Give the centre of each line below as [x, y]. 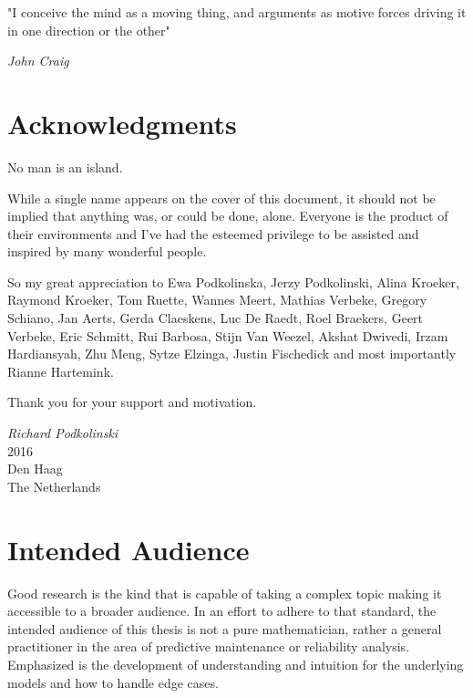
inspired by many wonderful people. [107, 251]
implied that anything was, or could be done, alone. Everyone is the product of [228, 216]
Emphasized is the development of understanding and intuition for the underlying [236, 664]
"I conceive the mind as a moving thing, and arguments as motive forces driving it [237, 12]
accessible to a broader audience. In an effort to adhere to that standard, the [222, 611]
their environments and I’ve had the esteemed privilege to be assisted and [213, 233]
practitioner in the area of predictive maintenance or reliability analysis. [209, 646]
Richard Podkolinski [63, 433]
